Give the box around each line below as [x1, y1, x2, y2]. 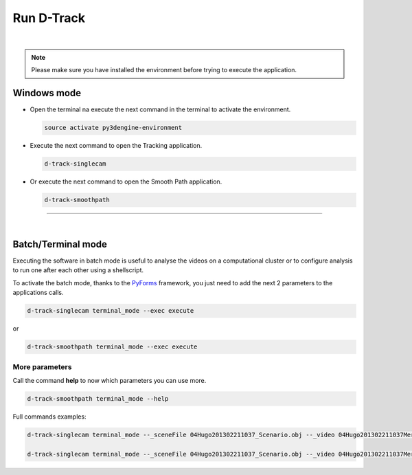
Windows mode [12, 87, 82, 99]
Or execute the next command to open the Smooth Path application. [30, 177, 222, 186]
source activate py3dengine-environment [44, 124, 182, 132]
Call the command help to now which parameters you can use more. [12, 376, 207, 384]
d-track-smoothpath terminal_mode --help [27, 395, 169, 402]
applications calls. [12, 289, 64, 297]
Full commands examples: [12, 412, 87, 421]
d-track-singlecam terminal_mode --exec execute [27, 307, 194, 315]
